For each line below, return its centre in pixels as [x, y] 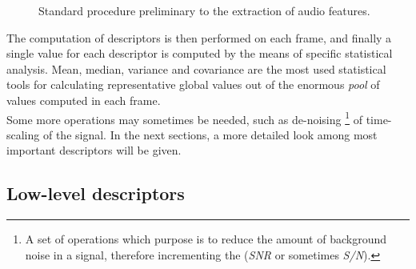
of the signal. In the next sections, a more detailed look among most [210, 134]
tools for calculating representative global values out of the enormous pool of [193, 84]
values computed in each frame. [84, 100]
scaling [23, 134]
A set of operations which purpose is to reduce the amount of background [206, 239]
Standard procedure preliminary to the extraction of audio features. [204, 10]
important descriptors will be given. [94, 150]
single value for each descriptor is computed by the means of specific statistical [200, 53]
